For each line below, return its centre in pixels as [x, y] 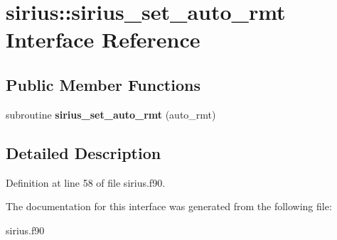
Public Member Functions [103, 84]
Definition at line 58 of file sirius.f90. [86, 182]
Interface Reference [103, 39]
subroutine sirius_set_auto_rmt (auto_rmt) [111, 114]
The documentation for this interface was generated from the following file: [169, 206]
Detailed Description [84, 152]
